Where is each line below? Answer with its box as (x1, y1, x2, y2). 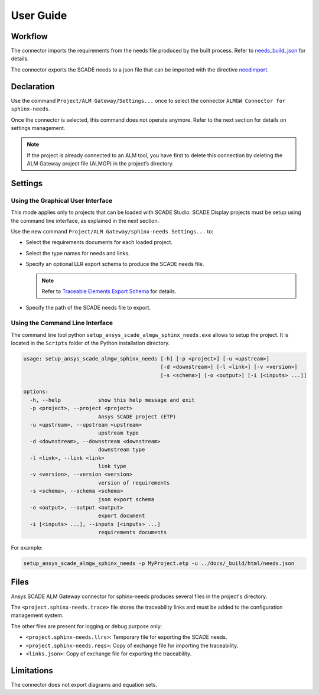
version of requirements (97, 479, 170, 486)
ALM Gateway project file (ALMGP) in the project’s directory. (27, 160, 174, 167)
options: (23, 388, 49, 395)
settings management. (11, 124, 66, 131)
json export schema (97, 496, 155, 502)
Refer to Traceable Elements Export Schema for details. (41, 287, 177, 295)
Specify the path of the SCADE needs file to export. (25, 304, 151, 311)
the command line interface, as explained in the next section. (11, 217, 159, 224)
